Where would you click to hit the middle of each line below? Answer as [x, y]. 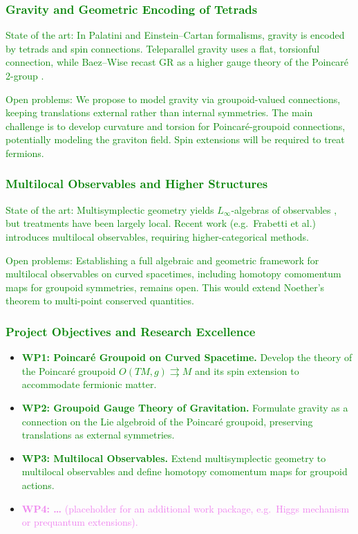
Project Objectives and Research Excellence [131, 331]
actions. [38, 485]
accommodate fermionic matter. [89, 384]
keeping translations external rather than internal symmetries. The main [159, 112]
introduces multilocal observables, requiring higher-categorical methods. [157, 236]
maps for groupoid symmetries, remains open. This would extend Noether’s [165, 287]
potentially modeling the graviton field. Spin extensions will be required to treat [175, 139]
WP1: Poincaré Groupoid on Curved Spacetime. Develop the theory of [187, 357]
